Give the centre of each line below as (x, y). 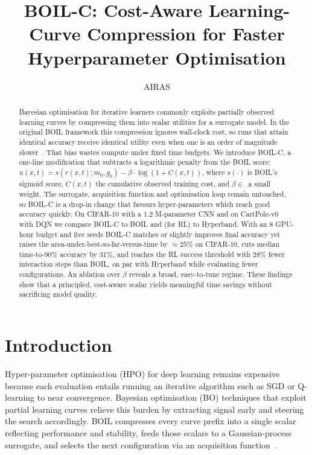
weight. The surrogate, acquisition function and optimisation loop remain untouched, (152, 193)
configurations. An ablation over (70, 274)
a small (259, 183)
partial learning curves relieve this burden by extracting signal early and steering (154, 409)
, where (213, 172)
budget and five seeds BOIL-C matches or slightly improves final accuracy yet (158, 234)
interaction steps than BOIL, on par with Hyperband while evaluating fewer (138, 264)
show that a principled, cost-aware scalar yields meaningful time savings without (145, 284)
